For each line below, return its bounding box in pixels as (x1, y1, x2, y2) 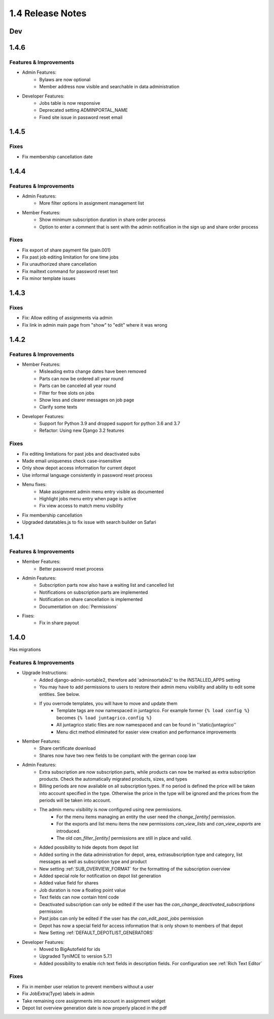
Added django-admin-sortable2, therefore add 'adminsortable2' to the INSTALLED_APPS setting (39, 677, 241, 683)
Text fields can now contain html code (39, 894, 119, 900)
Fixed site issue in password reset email (39, 114, 123, 120)
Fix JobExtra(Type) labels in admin (22, 991, 95, 997)
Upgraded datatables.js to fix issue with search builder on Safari (22, 519, 157, 525)
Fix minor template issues (22, 275, 76, 281)
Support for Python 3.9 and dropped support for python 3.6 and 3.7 (39, 421, 180, 427)
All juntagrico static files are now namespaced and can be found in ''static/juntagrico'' (56, 722, 236, 728)
